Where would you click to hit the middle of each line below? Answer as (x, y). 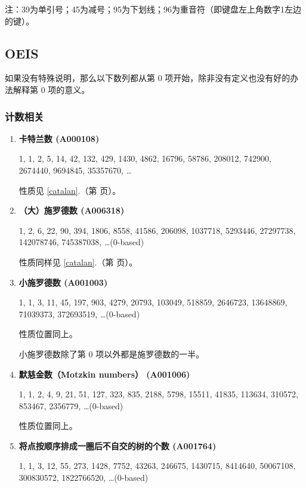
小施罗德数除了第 (52, 353)
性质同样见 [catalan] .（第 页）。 (78, 262)
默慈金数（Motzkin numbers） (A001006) (104, 374)
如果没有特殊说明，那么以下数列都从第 (80, 78)
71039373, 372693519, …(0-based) (79, 314)
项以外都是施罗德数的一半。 (150, 353)
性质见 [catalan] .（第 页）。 (70, 190)
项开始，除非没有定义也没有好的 (228, 78)
